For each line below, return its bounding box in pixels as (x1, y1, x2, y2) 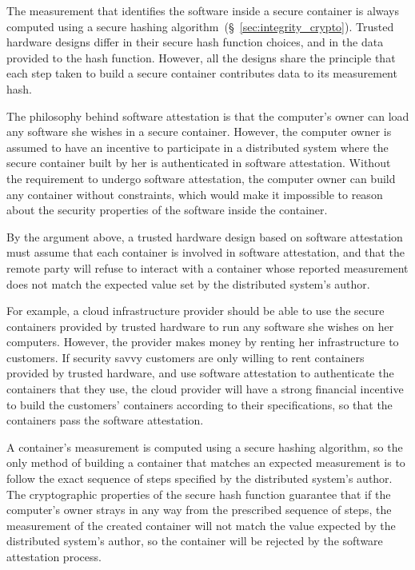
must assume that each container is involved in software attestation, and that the (6, 244, 405, 261)
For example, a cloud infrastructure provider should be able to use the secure (6, 302, 385, 319)
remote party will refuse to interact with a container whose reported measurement (6, 259, 409, 276)
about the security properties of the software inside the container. (6, 201, 328, 218)
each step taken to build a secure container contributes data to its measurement (6, 65, 397, 82)
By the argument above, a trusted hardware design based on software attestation (6, 228, 403, 245)
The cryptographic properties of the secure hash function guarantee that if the (6, 485, 391, 502)
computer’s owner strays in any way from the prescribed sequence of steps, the (6, 501, 392, 518)
